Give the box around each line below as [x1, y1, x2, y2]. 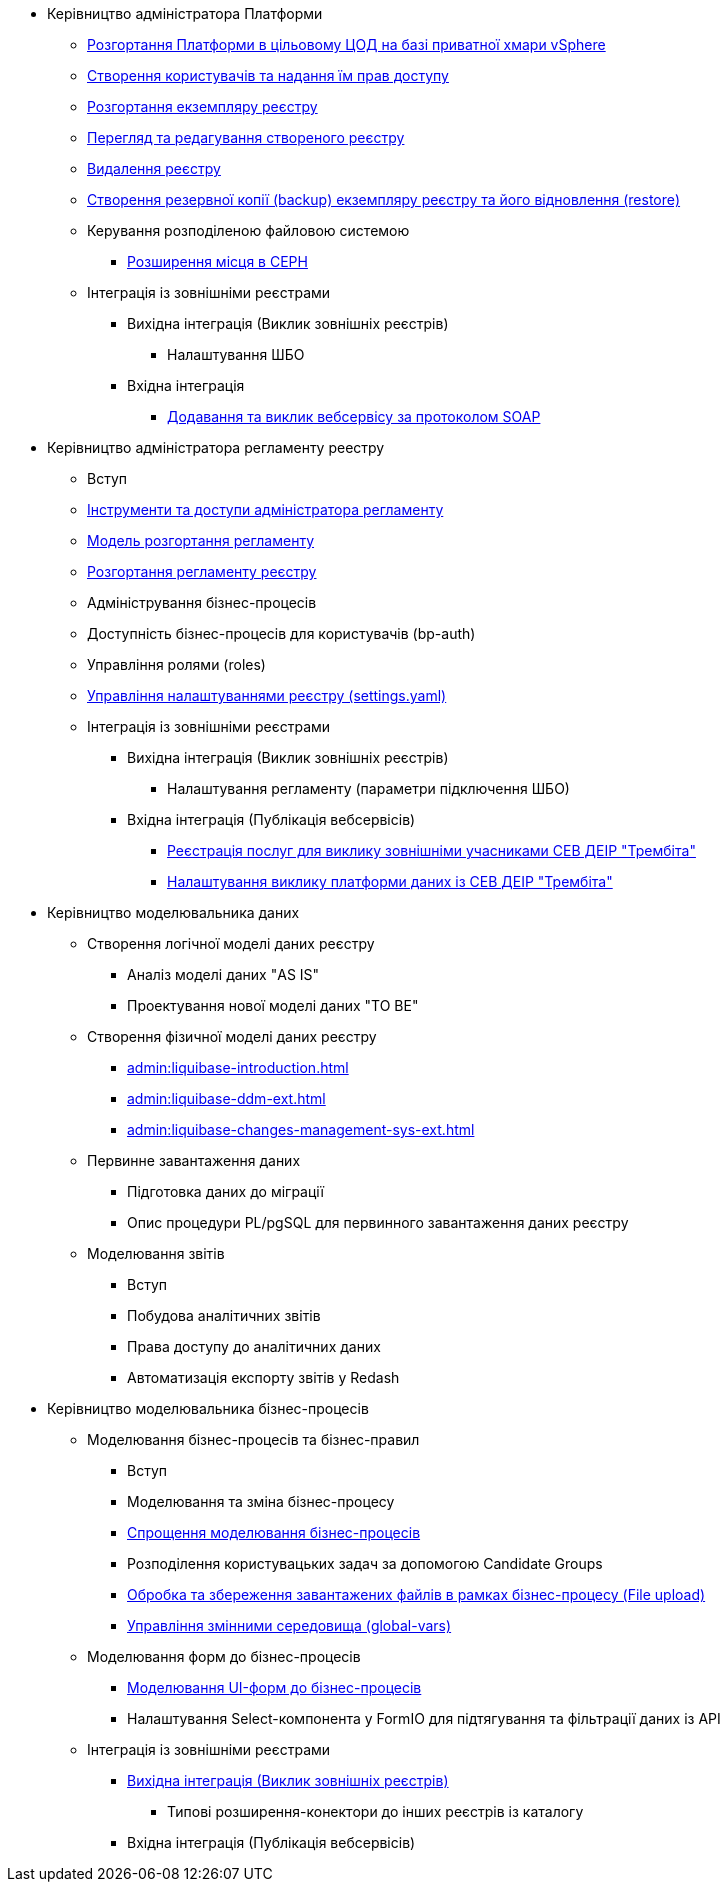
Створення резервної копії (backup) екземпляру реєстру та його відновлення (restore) [87, 191, 681, 208]
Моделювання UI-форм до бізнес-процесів [127, 1679, 422, 1696]
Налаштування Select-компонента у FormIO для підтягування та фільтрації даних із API [127, 1710, 721, 1727]
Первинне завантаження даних [87, 1152, 301, 1169]
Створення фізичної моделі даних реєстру [87, 1028, 377, 1045]
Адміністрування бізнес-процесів [87, 594, 317, 611]
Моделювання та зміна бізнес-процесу [127, 1493, 395, 1510]
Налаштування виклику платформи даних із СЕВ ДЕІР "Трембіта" [167, 873, 613, 890]
